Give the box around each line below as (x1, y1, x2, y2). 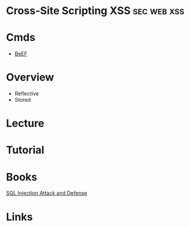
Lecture (6, 117, 45, 130)
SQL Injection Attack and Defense (6, 190, 88, 197)
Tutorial (6, 143, 45, 157)
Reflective (14, 90, 39, 97)
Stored (14, 97, 31, 104)
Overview (6, 71, 54, 84)
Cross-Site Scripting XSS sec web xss (6, 4, 185, 18)
